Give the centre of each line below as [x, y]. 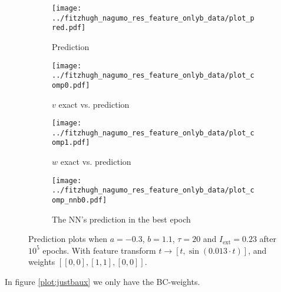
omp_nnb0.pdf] [80, 200]
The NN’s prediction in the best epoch [121, 219]
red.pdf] [69, 28]
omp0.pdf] [71, 85]
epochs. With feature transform [99, 250]
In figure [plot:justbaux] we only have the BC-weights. [103, 282]
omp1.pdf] [71, 143]
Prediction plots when [68, 239]
